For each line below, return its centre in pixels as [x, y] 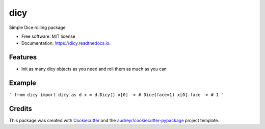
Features [23, 57]
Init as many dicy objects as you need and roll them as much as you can [94, 69]
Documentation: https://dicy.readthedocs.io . [66, 43]
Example [23, 83]
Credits [21, 109]
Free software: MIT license [48, 36]
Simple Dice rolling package [37, 27]
